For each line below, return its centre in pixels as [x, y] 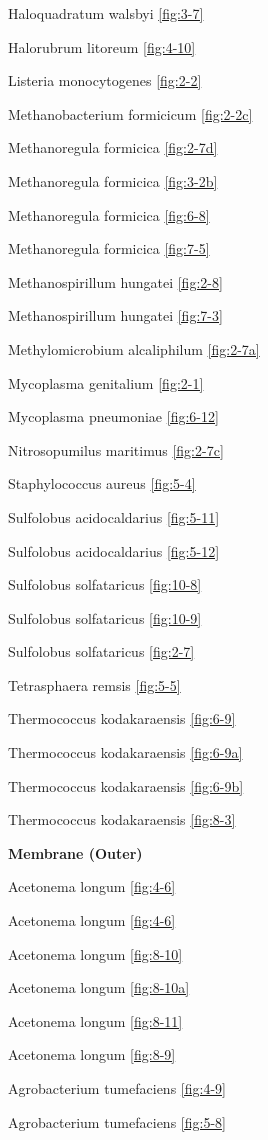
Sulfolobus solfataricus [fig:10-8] [105, 584]
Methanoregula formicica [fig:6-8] [109, 214]
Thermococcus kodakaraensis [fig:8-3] [122, 819]
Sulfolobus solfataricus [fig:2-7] [101, 651]
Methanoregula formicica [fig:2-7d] [113, 147]
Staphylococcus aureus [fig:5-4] [102, 483]
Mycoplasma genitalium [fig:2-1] [106, 382]
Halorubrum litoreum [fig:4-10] [102, 46]
